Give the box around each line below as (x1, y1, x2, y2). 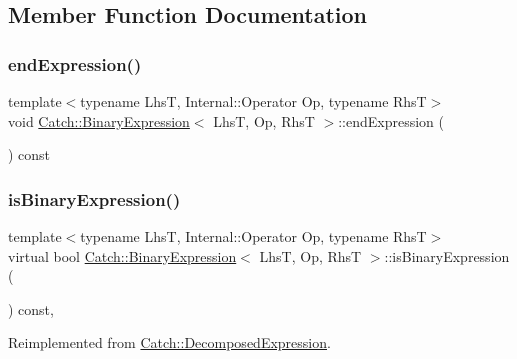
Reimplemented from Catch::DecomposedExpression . (8, 332, 331, 353)
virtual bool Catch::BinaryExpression (8, 245, 237, 266)
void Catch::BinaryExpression (8, 110, 190, 131)
